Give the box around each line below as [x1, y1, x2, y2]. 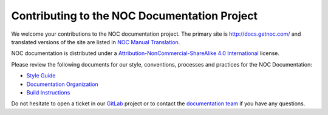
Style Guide [26, 72, 56, 79]
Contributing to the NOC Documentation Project [11, 9, 258, 22]
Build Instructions [26, 88, 70, 96]
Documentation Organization [26, 80, 98, 88]
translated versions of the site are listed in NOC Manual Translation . [11, 38, 180, 45]
